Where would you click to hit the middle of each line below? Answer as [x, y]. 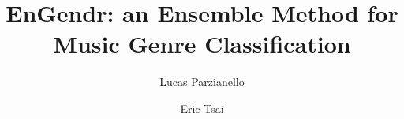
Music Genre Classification [202, 44]
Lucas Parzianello [202, 82]
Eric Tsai [202, 108]
